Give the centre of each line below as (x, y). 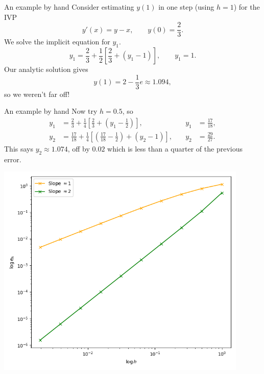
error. (13, 159)
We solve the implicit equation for (57, 42)
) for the (247, 7)
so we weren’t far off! (37, 94)
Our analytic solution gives (46, 69)
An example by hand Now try (51, 111)
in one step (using (186, 7)
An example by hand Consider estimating (69, 7)
